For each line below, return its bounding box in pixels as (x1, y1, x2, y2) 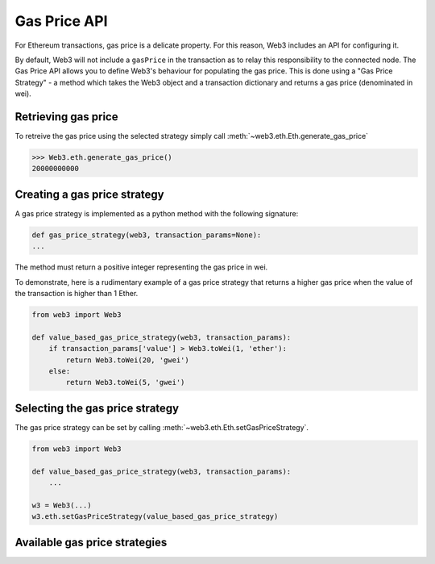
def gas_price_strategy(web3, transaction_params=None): (31, 230, 262, 240)
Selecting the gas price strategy (14, 401, 180, 415)
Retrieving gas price (14, 110, 118, 123)
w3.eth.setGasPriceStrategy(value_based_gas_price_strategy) (31, 512, 279, 521)
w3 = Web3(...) (31, 500, 92, 510)
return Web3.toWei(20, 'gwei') (65, 355, 189, 365)
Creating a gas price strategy (14, 187, 164, 201)
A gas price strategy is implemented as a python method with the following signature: (14, 208, 299, 218)
